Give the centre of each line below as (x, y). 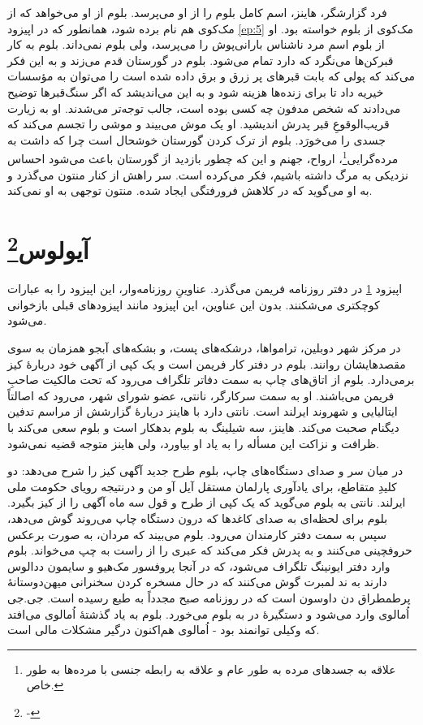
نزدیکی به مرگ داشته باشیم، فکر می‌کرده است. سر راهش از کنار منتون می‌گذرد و (208, 174)
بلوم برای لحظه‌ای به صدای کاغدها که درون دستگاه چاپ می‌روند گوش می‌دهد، (198, 518)
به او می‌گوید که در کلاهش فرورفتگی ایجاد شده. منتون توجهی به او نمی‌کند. (190, 190)
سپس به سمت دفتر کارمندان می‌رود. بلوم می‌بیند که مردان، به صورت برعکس (197, 534)
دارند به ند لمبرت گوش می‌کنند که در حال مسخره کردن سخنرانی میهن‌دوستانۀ (197, 582)
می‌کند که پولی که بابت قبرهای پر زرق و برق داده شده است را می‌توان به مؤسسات (211, 76)
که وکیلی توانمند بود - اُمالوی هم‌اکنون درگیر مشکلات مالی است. (164, 630)
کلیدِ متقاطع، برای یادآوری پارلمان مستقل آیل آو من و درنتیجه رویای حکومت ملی (202, 486)
